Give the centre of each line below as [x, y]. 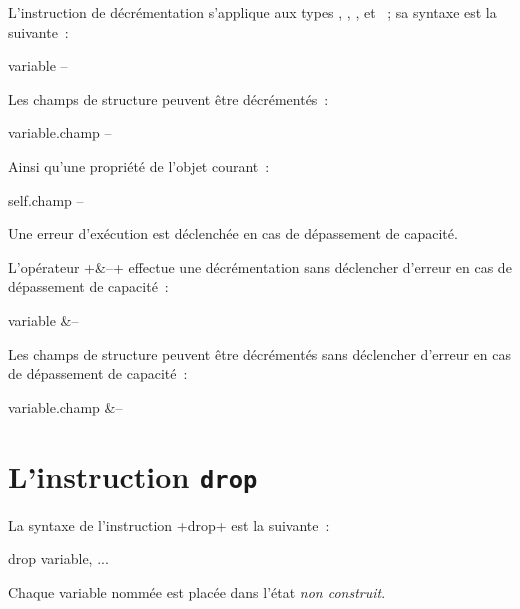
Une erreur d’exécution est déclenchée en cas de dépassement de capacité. [233, 233]
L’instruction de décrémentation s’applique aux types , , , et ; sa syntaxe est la [252, 12]
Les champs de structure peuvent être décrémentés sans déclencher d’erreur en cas [260, 353]
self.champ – [46, 199]
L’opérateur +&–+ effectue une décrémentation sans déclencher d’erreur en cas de [260, 266]
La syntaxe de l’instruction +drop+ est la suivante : [169, 524]
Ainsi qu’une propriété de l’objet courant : [139, 165]
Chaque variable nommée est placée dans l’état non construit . [197, 591]
